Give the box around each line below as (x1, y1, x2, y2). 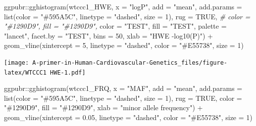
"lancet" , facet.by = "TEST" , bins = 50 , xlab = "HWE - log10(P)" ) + (4, 30, 213, 41)
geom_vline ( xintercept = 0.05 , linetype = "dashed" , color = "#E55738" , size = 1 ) (4, 112, 253, 123)
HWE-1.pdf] (50, 69, 86, 76)
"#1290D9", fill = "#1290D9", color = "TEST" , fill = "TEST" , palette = (4, 21, 227, 31)
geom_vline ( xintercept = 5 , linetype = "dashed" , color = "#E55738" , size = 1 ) (4, 40, 244, 50)
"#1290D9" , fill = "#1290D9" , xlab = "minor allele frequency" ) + (4, 102, 203, 113)
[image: (4, 59, 29, 66)
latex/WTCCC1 (4, 69, 47, 76)
